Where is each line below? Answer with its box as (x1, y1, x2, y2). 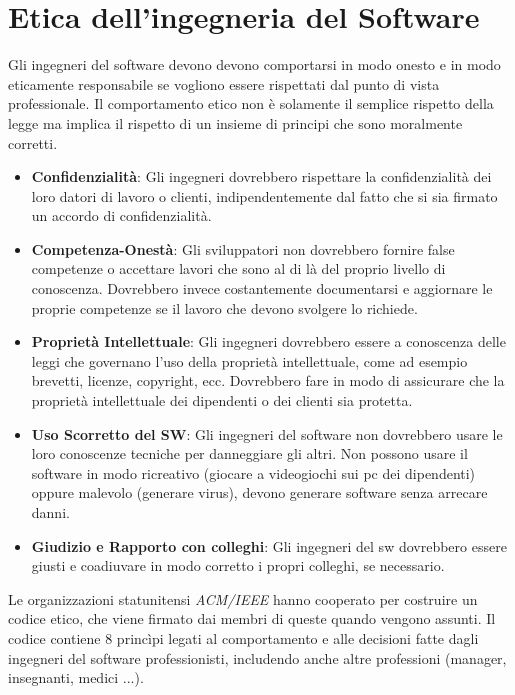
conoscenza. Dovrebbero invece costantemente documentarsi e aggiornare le (31, 278, 493, 299)
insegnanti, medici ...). (8, 667, 144, 688)
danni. (31, 502, 70, 522)
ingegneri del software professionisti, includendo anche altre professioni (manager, (8, 647, 507, 668)
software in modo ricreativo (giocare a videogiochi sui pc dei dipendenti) (31, 462, 476, 483)
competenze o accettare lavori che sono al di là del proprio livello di (31, 258, 446, 279)
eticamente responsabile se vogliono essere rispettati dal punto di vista (8, 73, 440, 94)
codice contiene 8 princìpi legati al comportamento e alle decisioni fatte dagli (8, 627, 479, 648)
